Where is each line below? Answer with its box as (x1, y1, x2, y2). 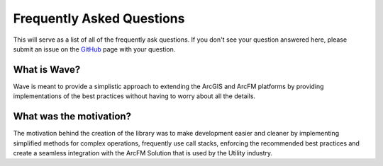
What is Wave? (13, 64, 81, 76)
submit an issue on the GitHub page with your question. (13, 45, 176, 53)
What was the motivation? (13, 110, 131, 123)
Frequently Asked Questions (13, 11, 185, 26)
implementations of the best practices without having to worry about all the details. (13, 92, 255, 100)
